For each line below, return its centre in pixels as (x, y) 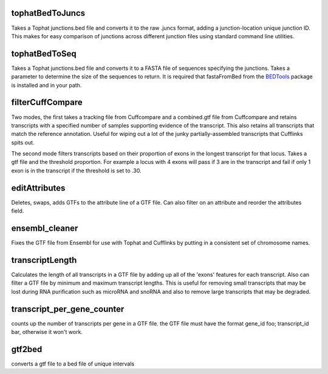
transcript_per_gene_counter (68, 309)
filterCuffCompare (47, 102)
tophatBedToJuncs (48, 13)
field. (18, 211)
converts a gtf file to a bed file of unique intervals (73, 364)
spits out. (23, 142)
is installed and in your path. (46, 85)
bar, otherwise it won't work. (47, 332)
